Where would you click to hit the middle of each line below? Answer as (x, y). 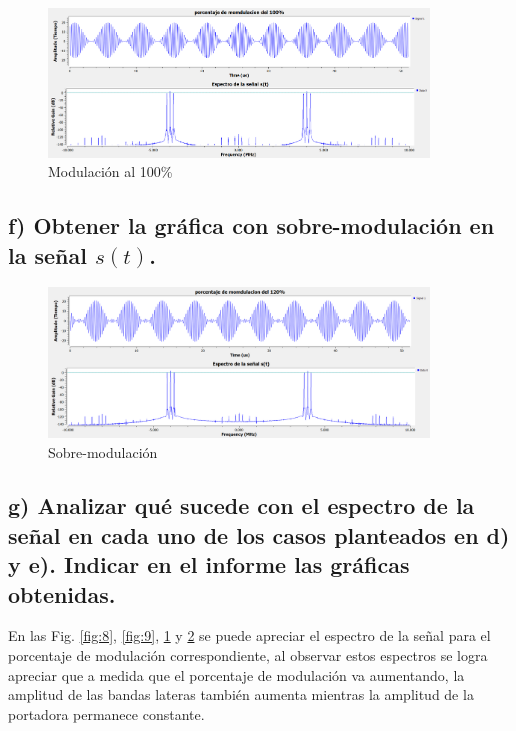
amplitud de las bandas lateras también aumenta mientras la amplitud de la (241, 694)
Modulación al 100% (110, 171)
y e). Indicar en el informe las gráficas (209, 564)
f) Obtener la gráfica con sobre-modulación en (251, 225)
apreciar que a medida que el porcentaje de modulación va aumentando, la (236, 674)
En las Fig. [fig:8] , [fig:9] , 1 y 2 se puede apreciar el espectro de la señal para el (249, 635)
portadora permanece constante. (106, 713)
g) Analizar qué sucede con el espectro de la (241, 505)
